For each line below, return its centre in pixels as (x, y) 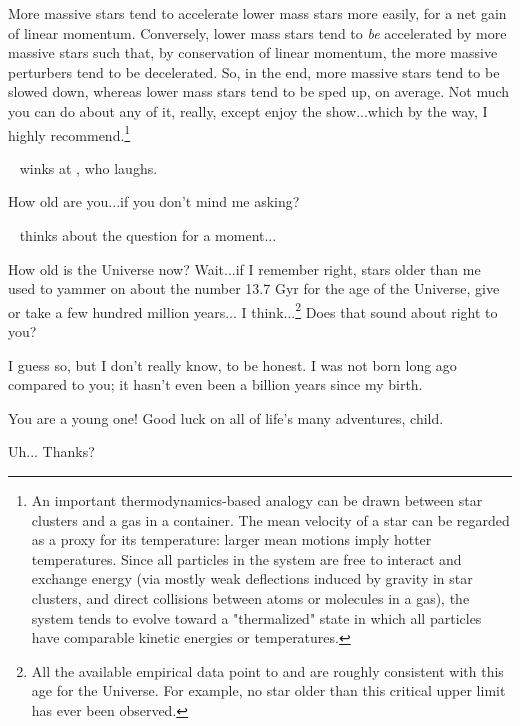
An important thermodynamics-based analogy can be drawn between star (257, 500)
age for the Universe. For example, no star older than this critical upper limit (268, 690)
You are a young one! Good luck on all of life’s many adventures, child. (226, 417)
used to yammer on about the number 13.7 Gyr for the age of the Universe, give (254, 288)
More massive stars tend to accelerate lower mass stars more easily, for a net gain (257, 13)
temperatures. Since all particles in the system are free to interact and (246, 558)
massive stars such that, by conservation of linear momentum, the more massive (253, 52)
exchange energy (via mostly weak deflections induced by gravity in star (252, 578)
